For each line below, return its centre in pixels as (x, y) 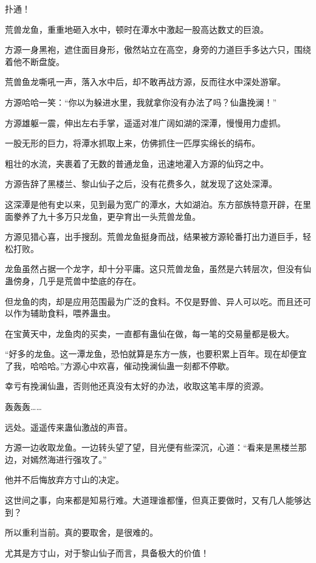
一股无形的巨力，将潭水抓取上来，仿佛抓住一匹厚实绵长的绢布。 (132, 143)
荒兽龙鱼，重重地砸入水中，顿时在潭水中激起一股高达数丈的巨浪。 (137, 29)
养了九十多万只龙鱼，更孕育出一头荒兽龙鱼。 (111, 216)
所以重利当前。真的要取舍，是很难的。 (81, 532)
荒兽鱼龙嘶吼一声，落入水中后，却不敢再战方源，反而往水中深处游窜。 (145, 82)
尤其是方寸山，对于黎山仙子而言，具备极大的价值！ (107, 552)
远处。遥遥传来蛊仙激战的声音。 (69, 427)
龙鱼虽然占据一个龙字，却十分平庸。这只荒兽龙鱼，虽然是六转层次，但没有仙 (158, 269)
